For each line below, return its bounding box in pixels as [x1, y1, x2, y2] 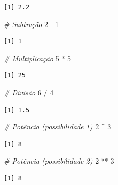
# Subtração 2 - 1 [4, 18, 59, 29]
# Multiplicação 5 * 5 [4, 52, 72, 63]
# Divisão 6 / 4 [4, 87, 54, 97]
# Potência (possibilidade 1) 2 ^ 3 [4, 121, 111, 132]
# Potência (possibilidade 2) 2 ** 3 [4, 155, 114, 166]
